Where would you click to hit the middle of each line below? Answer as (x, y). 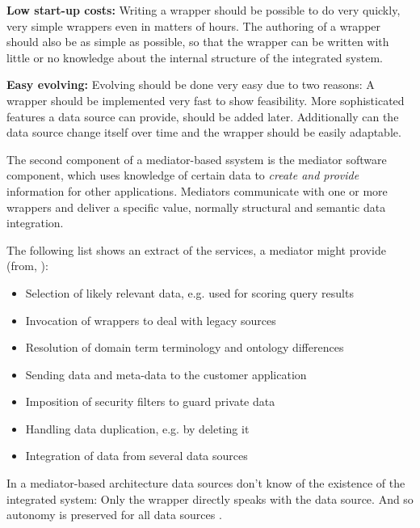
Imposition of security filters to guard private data (150, 401)
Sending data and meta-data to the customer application (166, 374)
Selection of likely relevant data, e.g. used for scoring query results (189, 292)
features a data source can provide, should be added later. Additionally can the (203, 116)
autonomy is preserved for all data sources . (114, 515)
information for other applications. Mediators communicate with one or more (197, 190)
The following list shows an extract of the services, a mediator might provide (196, 249)
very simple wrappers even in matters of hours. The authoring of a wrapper (194, 25)
